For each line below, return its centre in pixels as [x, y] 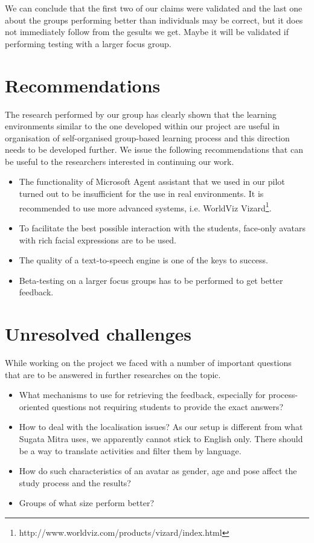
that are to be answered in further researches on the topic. [113, 374]
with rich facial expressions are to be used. [98, 239]
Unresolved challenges [98, 334]
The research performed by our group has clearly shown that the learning [141, 114]
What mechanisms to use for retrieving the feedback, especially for [142, 395]
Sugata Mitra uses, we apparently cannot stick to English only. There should [161, 438]
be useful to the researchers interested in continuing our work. [120, 161]
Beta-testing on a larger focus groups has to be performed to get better [151, 280]
